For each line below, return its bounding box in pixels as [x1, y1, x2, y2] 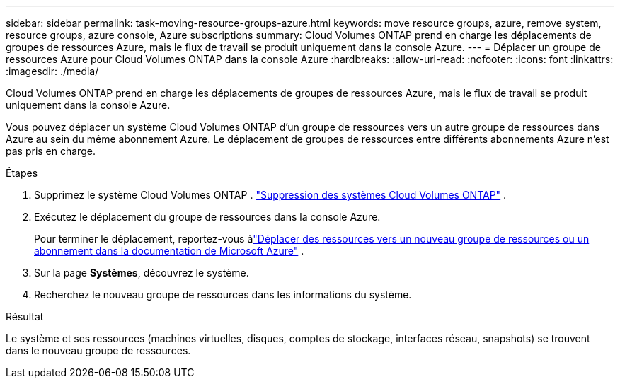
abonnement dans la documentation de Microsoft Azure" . [34, 245, 304, 257]
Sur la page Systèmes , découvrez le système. [34, 267, 249, 279]
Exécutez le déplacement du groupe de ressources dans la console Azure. [34, 211, 381, 223]
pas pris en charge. [6, 145, 96, 157]
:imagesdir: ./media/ [6, 65, 99, 77]
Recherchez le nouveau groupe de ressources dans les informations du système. [34, 289, 412, 301]
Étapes [6, 167, 38, 179]
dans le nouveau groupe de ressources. [6, 344, 191, 356]
